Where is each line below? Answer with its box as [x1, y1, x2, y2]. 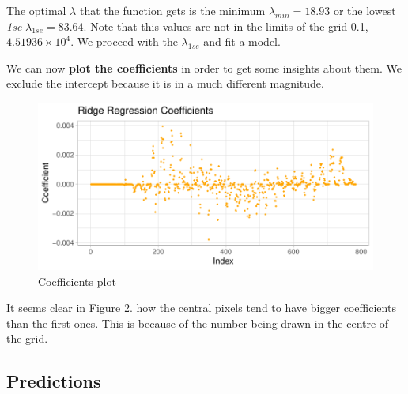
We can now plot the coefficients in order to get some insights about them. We [6, 59, 402, 76]
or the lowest [333, 2, 396, 18]
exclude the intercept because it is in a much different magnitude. [6, 75, 324, 92]
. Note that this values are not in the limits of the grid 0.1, [83, 17, 368, 34]
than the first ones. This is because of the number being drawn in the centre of [6, 314, 389, 331]
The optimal [6, 2, 66, 18]
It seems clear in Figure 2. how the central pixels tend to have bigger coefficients [6, 299, 396, 316]
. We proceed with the [70, 33, 178, 50]
